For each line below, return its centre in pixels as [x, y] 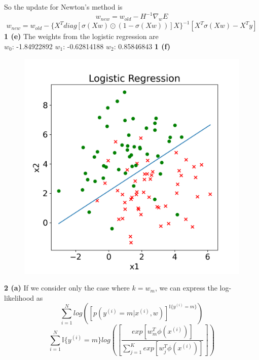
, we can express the [186, 288]
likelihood [19, 297]
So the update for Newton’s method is [63, 7]
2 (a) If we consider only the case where [67, 288]
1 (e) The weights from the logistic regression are [81, 36]
